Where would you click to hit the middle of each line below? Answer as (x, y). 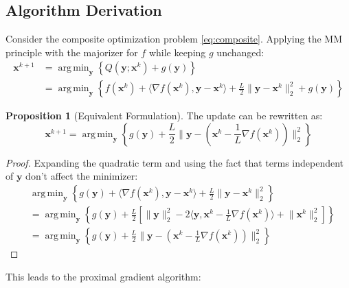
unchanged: (240, 52)
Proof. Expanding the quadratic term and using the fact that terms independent (175, 162)
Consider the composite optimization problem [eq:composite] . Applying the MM (174, 39)
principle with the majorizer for (72, 52)
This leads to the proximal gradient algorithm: (103, 276)
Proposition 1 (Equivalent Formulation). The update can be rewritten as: (164, 116)
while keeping (177, 52)
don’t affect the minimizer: (82, 176)
